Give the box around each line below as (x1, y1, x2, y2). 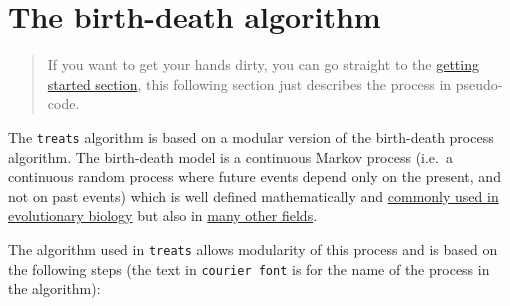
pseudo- (455, 73, 503, 94)
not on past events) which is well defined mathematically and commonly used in (8, 185, 499, 206)
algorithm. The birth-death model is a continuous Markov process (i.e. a (8, 146, 453, 167)
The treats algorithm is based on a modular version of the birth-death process (8, 126, 494, 147)
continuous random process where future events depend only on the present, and (8, 166, 501, 187)
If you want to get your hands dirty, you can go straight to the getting (47, 54, 479, 75)
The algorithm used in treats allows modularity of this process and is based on (8, 238, 498, 259)
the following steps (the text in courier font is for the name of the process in (8, 258, 490, 279)
